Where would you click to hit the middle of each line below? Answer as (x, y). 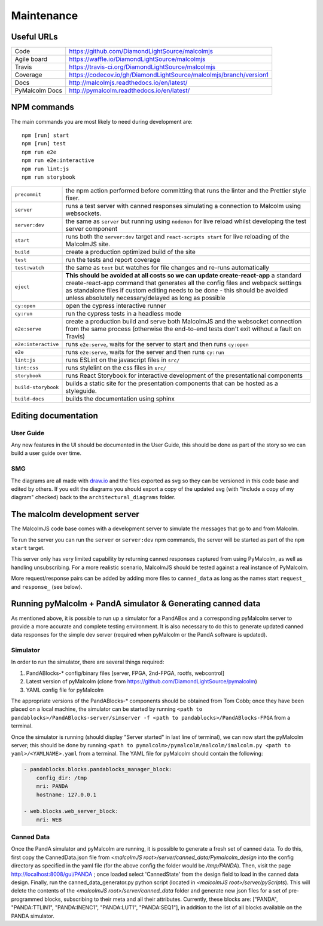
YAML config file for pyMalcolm (65, 690)
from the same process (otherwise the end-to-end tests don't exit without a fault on (183, 329)
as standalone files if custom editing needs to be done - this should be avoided (177, 291)
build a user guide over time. (46, 453)
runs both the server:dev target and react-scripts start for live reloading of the (177, 237)
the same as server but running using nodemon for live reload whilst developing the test (186, 221)
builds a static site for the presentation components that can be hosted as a (172, 384)
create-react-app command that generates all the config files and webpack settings (184, 283)
